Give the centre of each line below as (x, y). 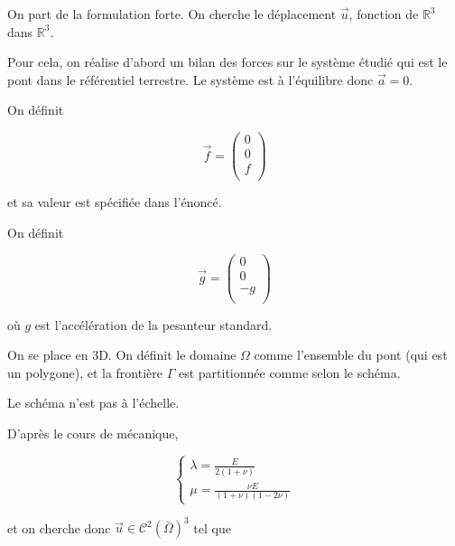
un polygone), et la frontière (85, 372)
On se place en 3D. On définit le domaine (122, 355)
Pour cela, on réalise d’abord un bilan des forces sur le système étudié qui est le (227, 62)
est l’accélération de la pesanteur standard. (153, 324)
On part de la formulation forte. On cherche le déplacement (172, 14)
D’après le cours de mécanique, (93, 433)
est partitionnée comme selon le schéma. (289, 372)
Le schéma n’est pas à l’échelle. (93, 403)
